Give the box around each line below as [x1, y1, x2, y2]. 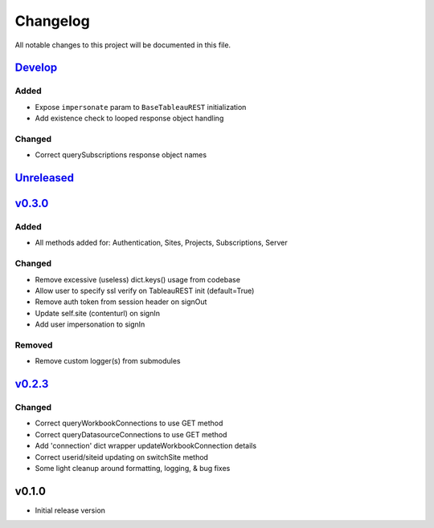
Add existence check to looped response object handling [35, 113, 224, 124]
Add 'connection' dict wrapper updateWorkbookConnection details [35, 441, 257, 451]
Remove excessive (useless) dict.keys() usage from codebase [35, 274, 241, 284]
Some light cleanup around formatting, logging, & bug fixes [35, 463, 231, 473]
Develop [14, 61, 58, 75]
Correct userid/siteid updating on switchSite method [35, 452, 209, 461]
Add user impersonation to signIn [35, 319, 145, 329]
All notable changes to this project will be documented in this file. [14, 40, 231, 50]
